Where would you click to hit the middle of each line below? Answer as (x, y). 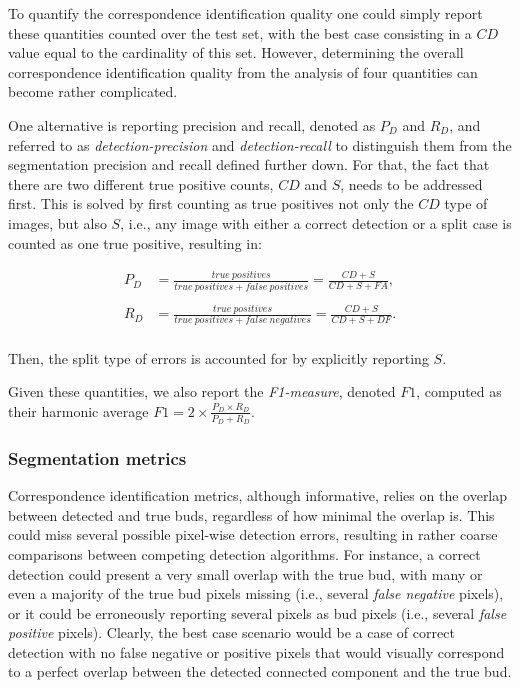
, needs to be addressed (411, 183)
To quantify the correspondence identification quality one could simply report (245, 13)
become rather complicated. (93, 91)
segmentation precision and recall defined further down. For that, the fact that (249, 164)
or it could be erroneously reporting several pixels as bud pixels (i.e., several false (257, 612)
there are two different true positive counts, (141, 183)
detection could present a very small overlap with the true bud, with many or (245, 573)
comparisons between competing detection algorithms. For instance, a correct (244, 553)
